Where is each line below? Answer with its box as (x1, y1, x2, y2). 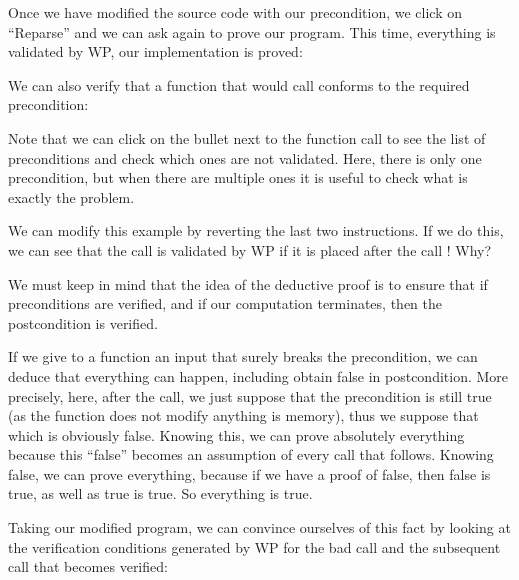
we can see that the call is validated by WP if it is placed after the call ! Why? (8, 239, 492, 260)
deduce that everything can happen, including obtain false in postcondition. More (8, 365, 509, 386)
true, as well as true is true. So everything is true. (8, 483, 313, 504)
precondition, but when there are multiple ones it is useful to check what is (8, 167, 468, 188)
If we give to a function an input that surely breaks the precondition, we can (8, 346, 478, 367)
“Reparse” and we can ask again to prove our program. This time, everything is (8, 21, 496, 42)
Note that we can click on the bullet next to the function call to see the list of (8, 127, 486, 148)
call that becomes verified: (8, 556, 168, 577)
